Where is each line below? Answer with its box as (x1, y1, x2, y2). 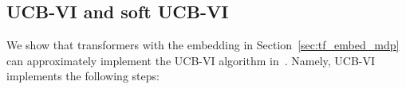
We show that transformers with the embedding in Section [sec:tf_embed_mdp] (6, 37, 400, 53)
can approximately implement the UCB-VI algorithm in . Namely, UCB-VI (6, 52, 376, 68)
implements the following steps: (6, 68, 160, 84)
